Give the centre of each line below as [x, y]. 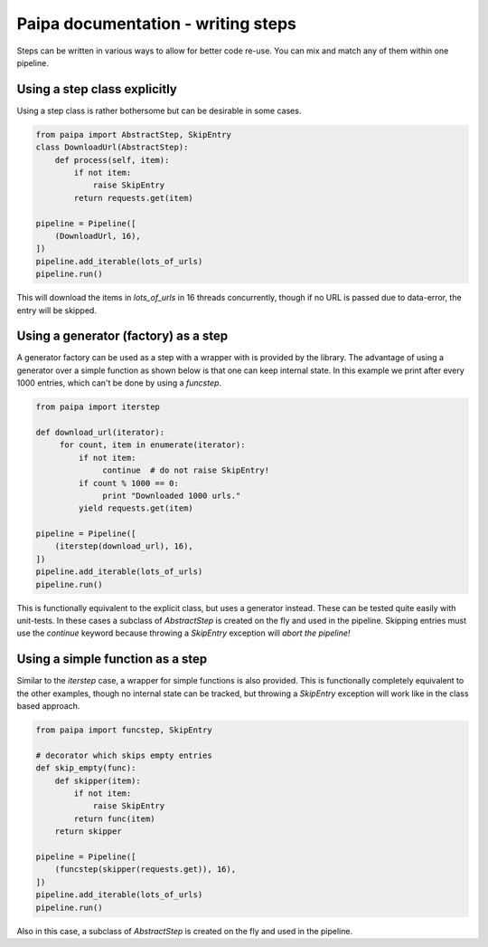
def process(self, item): [112, 160]
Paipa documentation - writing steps [157, 24]
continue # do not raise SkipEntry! [186, 470]
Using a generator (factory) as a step [122, 336]
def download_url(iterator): [100, 432]
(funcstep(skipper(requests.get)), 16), [145, 870]
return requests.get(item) [133, 198]
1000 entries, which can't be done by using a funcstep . [119, 383]
